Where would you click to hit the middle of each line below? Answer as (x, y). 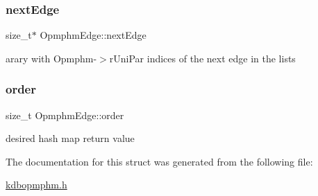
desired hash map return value (70, 138)
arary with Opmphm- (51, 58)
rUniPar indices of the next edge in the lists (202, 58)
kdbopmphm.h (36, 185)
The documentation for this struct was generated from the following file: (159, 161)
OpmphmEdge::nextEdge (93, 35)
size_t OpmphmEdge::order (65, 115)
